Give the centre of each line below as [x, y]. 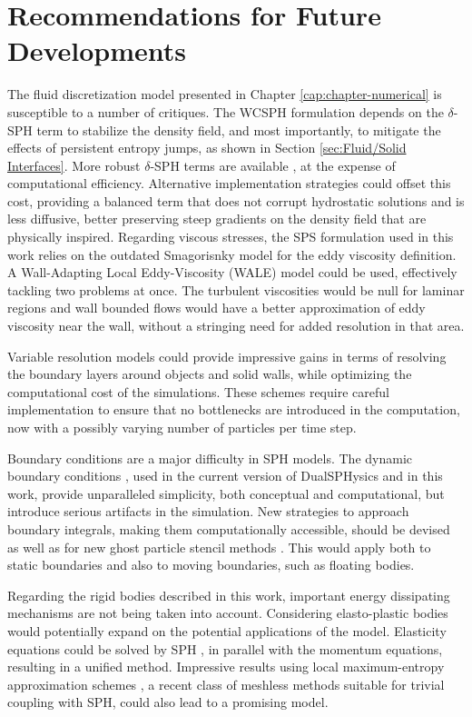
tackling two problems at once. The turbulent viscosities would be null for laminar [236, 289]
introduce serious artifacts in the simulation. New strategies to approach [208, 511]
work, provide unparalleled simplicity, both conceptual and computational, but [226, 493]
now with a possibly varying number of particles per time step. [182, 427]
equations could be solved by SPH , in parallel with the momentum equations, [225, 648]
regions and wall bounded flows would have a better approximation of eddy [216, 308]
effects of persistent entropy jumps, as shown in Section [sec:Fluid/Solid [207, 148]
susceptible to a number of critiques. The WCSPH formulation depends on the [226, 111]
